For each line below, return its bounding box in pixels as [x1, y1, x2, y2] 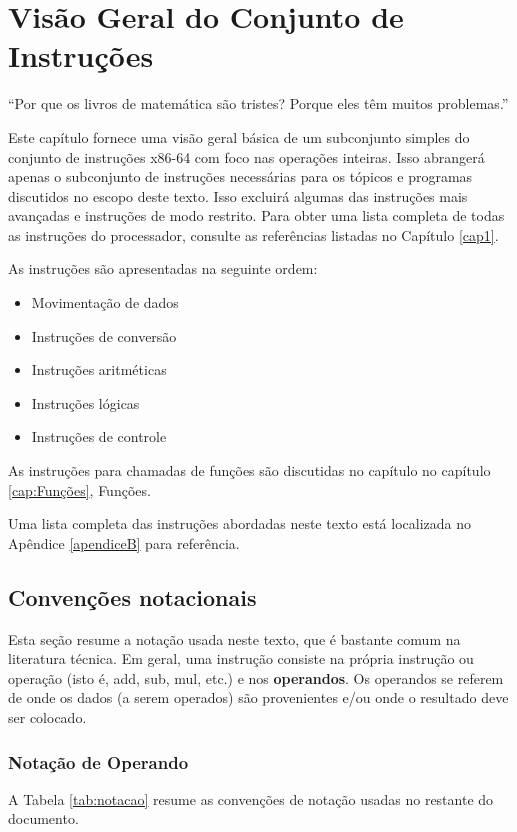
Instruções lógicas [31, 392, 140, 413]
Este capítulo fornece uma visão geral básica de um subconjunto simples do [8, 126, 470, 147]
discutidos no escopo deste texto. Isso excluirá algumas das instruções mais [8, 185, 468, 206]
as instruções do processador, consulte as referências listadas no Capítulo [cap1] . [8, 224, 499, 245]
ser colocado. [8, 706, 87, 727]
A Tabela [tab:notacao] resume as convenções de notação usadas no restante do [8, 788, 494, 809]
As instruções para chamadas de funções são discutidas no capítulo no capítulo [8, 460, 491, 481]
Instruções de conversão [31, 325, 177, 346]
